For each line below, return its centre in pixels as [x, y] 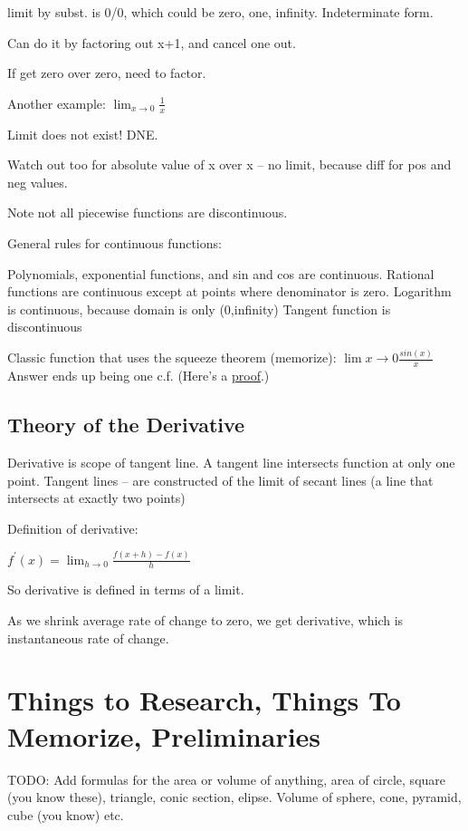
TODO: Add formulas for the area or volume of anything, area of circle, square [227, 779]
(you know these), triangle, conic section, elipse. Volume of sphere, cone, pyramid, [234, 797]
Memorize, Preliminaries [164, 735]
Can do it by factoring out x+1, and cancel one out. [152, 42]
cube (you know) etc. [66, 814]
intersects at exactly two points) [96, 498]
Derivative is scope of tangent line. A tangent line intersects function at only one [231, 462]
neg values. [38, 182]
